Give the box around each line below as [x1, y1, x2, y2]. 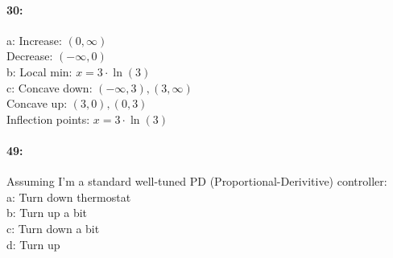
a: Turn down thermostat [6, 188, 131, 205]
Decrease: [6, 47, 53, 64]
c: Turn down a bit [6, 219, 100, 236]
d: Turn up [6, 235, 60, 252]
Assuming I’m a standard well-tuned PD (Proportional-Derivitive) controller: [6, 173, 387, 190]
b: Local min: [6, 63, 72, 80]
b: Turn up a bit [6, 204, 88, 221]
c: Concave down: [6, 79, 93, 96]
